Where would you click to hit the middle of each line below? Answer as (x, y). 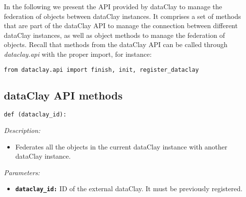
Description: (22, 130)
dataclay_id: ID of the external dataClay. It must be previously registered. (129, 189)
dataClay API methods (63, 95)
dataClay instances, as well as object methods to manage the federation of (114, 35)
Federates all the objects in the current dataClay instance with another (121, 146)
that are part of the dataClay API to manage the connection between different (121, 25)
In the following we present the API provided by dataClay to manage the (113, 6)
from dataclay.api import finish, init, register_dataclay (101, 70)
